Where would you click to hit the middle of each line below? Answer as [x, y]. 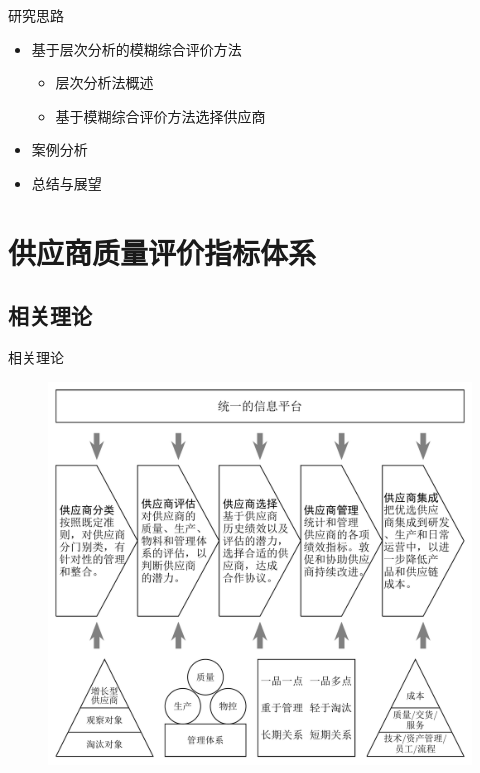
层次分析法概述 [104, 82]
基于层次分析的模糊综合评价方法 [136, 48]
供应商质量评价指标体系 [162, 251]
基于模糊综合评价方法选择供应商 [160, 115]
